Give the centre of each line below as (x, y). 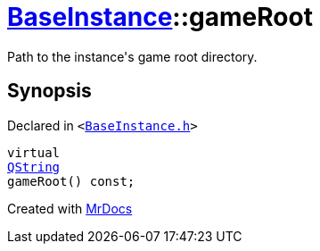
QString (34, 167)
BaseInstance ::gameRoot (160, 17)
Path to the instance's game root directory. (132, 56)
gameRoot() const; (71, 181)
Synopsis (49, 91)
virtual (34, 152)
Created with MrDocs (70, 208)
